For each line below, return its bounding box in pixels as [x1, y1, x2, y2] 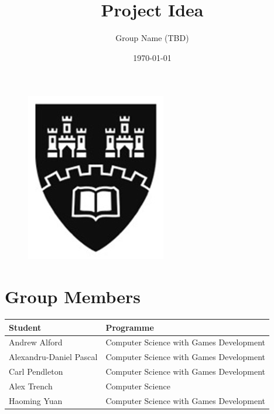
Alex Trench [9, 379, 53, 392]
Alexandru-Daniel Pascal [9, 351, 98, 363]
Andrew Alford [9, 336, 63, 348]
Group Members [5, 284, 141, 308]
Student [9, 321, 42, 333]
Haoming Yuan [9, 394, 63, 406]
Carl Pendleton [9, 365, 63, 378]
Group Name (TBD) [115, 32, 189, 44]
